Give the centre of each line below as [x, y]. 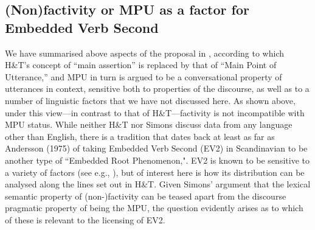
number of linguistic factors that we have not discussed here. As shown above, [150, 100]
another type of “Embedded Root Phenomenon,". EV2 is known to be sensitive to [157, 160]
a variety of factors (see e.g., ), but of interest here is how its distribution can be [155, 172]
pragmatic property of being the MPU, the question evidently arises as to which [154, 208]
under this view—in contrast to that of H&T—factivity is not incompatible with [155, 112]
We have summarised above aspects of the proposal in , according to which [144, 53]
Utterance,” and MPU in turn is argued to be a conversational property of [144, 76]
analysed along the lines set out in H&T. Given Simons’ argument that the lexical [158, 184]
